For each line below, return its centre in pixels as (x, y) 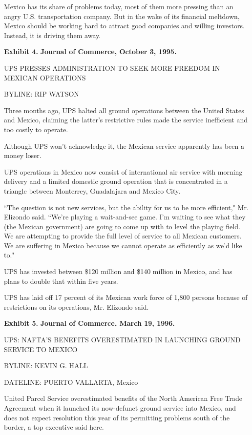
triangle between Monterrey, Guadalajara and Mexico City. (92, 190)
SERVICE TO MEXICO (41, 349)
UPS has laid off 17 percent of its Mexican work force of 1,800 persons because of (126, 297)
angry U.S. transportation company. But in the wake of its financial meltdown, (122, 16)
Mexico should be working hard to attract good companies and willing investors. (124, 26)
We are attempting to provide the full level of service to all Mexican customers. (123, 236)
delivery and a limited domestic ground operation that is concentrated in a (116, 181)
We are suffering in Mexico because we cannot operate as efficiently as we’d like (123, 245)
